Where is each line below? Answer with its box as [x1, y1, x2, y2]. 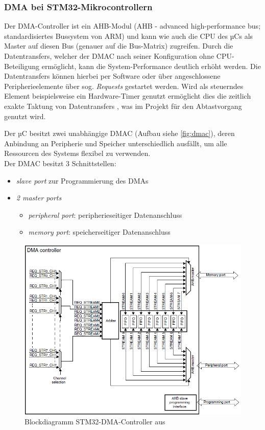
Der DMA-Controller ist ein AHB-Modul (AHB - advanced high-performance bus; [4, 20, 261, 31]
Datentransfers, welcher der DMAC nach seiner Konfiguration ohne [4, 51, 214, 61]
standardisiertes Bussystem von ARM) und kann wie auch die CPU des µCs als [4, 30, 253, 41]
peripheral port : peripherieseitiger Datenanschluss [28, 209, 182, 220]
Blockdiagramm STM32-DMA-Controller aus [25, 416, 165, 427]
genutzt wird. [4, 110, 46, 121]
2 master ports [16, 192, 62, 203]
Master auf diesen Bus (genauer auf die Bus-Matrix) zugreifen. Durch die [4, 40, 233, 51]
